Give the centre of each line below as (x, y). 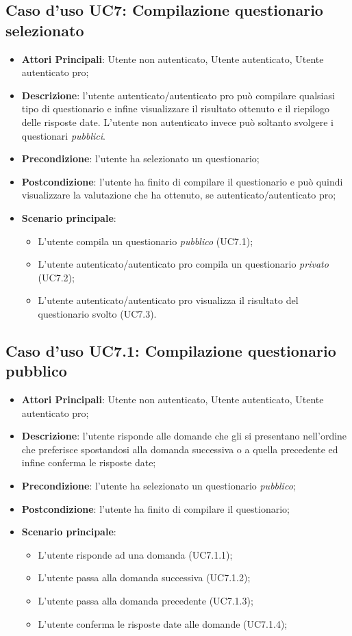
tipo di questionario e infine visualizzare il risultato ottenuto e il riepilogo (175, 109)
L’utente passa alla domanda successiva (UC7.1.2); (144, 577)
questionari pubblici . (63, 135)
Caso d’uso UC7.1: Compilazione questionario (171, 350)
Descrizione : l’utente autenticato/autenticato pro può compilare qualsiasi (178, 95)
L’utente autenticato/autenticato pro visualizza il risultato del (168, 300)
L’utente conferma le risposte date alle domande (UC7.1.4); (163, 623)
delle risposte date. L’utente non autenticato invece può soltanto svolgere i (177, 122)
